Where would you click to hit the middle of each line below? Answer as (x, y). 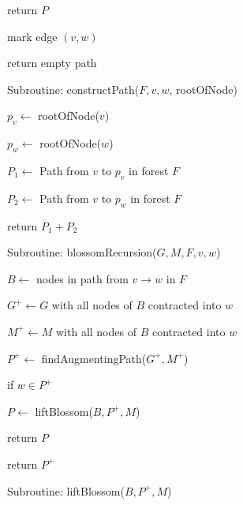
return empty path (52, 63)
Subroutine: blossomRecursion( (82, 252)
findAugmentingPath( (94, 358)
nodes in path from (82, 278)
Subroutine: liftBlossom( (66, 490)
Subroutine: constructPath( (73, 89)
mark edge (32, 36)
